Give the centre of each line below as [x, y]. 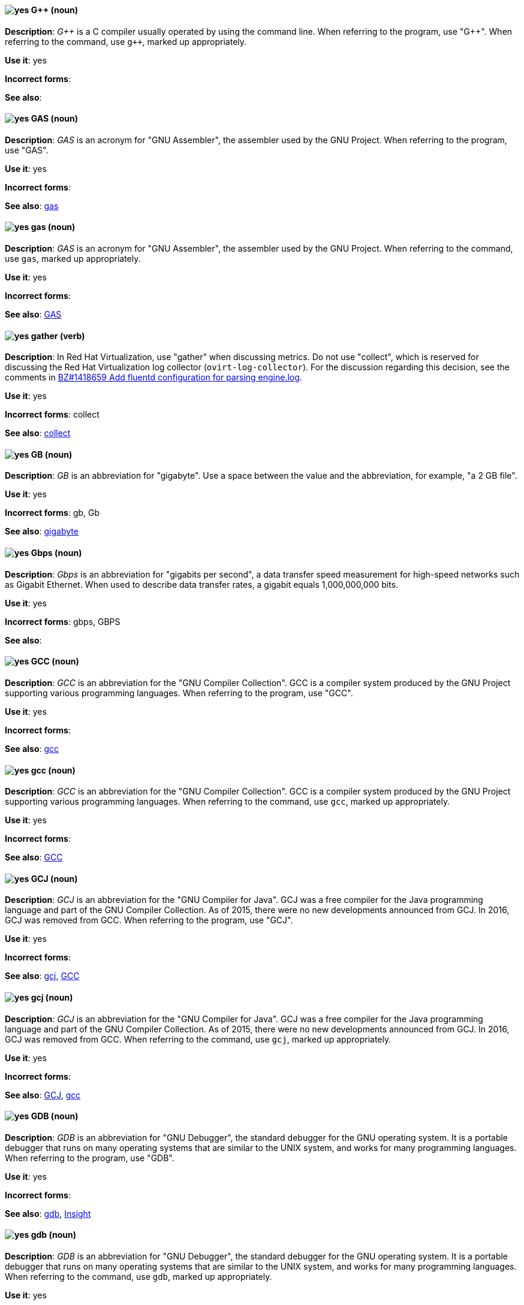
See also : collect [38, 433]
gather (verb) [58, 336]
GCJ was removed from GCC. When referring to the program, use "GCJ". [149, 920]
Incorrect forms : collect [52, 415]
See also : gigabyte [42, 531]
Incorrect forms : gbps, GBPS [63, 621]
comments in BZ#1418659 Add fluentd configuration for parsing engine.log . [153, 377]
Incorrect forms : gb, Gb [52, 513]
